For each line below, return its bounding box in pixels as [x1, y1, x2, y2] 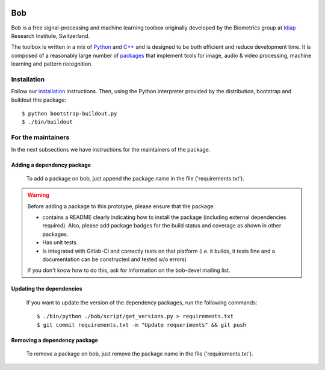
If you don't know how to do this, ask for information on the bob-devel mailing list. [27, 267, 231, 274]
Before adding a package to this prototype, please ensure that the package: [27, 202, 215, 210]
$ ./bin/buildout [22, 119, 73, 126]
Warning [27, 191, 49, 199]
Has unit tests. [42, 239, 78, 246]
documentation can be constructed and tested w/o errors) [42, 256, 187, 263]
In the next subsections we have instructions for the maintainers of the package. [11, 146, 211, 153]
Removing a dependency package [11, 336, 99, 344]
